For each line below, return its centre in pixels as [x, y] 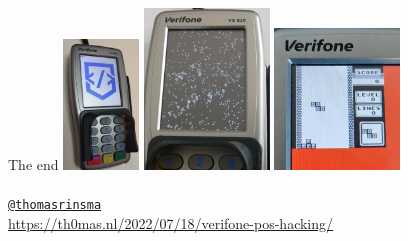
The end [33, 163]
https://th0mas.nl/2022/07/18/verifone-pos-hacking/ [171, 222]
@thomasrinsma [55, 204]
